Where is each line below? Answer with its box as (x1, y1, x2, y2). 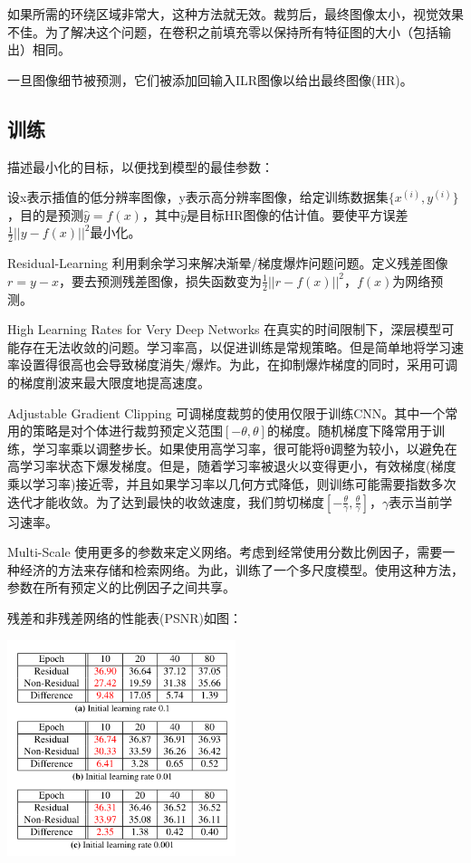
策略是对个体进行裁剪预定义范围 (32, 421, 223, 440)
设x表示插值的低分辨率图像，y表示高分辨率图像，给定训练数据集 (7, 187, 389, 206)
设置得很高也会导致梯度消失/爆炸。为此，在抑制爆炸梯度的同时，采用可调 (19, 355, 457, 374)
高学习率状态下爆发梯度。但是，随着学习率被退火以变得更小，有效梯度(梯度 (7, 456, 457, 475)
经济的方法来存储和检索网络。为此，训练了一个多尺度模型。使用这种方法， (19, 560, 464, 579)
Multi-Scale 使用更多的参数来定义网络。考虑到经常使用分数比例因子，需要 (7, 542, 443, 561)
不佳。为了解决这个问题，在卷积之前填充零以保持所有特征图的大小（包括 (7, 22, 438, 41)
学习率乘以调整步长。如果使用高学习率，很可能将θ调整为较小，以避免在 (32, 438, 457, 457)
